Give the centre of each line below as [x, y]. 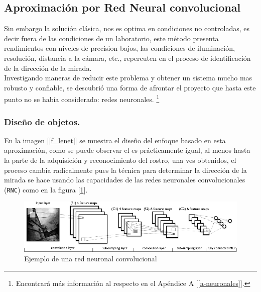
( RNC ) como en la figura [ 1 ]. [46, 189]
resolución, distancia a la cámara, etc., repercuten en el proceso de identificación [127, 58]
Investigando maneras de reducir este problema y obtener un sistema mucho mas [128, 78]
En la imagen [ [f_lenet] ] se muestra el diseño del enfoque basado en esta [115, 140]
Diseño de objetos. [42, 121]
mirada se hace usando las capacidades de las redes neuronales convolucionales [125, 180]
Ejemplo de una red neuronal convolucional [91, 259]
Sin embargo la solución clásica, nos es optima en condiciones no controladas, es [127, 28]
